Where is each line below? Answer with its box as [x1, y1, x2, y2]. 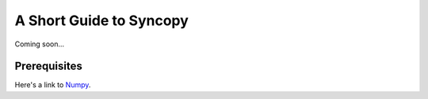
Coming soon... [14, 39, 65, 49]
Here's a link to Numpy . [14, 80, 91, 90]
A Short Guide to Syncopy [14, 12, 189, 29]
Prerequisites [14, 60, 82, 73]
